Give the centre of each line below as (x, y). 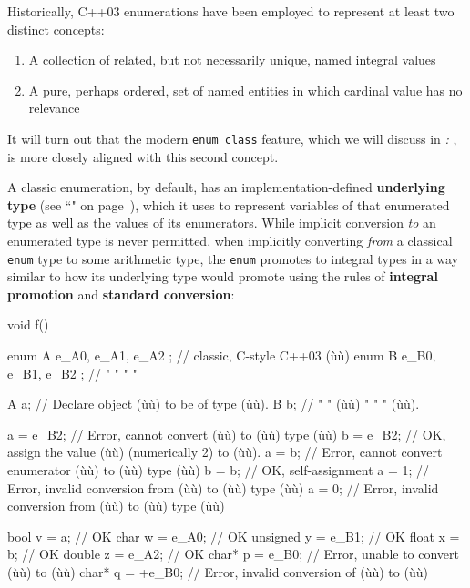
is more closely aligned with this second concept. (143, 156)
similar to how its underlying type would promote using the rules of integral (223, 276)
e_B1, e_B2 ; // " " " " (72, 373)
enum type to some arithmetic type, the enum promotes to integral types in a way (233, 258)
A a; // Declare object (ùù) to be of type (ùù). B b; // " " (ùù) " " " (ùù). (214, 404)
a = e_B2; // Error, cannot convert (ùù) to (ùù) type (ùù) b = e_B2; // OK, (227, 434)
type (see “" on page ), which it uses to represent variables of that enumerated (229, 204)
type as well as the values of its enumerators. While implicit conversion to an (222, 223)
